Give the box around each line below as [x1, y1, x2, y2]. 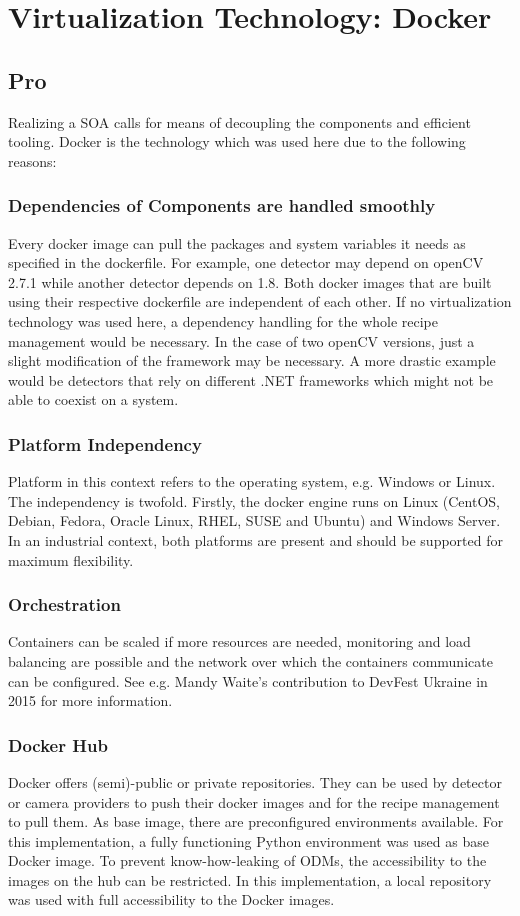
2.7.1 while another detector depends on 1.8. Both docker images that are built [8, 271, 492, 292]
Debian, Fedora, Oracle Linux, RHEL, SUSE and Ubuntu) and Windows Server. [8, 510, 501, 531]
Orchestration [8, 592, 121, 617]
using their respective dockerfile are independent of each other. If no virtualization [8, 291, 512, 312]
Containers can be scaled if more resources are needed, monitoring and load [8, 631, 471, 652]
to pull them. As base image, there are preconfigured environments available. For [8, 811, 504, 832]
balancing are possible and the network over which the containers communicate [8, 650, 493, 671]
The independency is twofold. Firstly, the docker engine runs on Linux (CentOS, [8, 490, 500, 511]
